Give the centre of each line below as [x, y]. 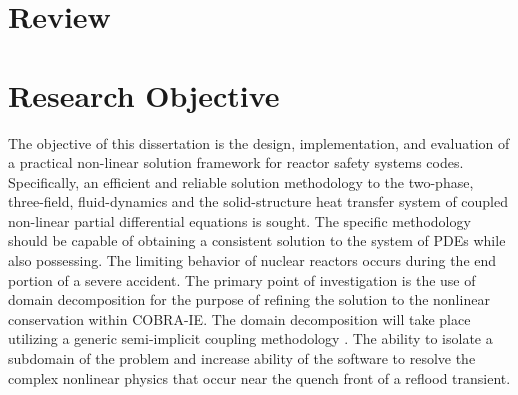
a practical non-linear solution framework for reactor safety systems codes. [236, 162]
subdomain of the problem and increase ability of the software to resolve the [242, 358]
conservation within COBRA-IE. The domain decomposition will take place [239, 318]
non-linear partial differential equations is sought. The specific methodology [239, 220]
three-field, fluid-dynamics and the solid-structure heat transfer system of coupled [258, 201]
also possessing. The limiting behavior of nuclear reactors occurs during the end [252, 260]
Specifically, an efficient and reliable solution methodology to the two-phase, [241, 181]
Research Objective [144, 94]
